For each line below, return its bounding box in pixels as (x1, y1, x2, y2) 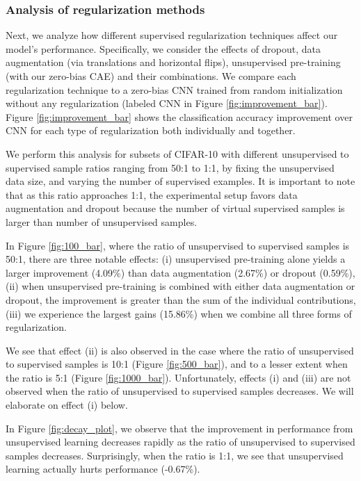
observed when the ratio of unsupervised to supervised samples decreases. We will (6, 384, 354, 398)
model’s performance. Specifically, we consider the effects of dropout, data (6, 41, 321, 56)
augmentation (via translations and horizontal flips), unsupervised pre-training (6, 55, 341, 70)
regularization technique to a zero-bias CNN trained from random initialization (6, 82, 343, 97)
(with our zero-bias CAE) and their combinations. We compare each (6, 69, 296, 83)
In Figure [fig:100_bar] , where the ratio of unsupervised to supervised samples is (6, 238, 350, 252)
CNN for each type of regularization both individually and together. (6, 123, 296, 138)
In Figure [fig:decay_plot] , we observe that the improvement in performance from (6, 421, 353, 435)
